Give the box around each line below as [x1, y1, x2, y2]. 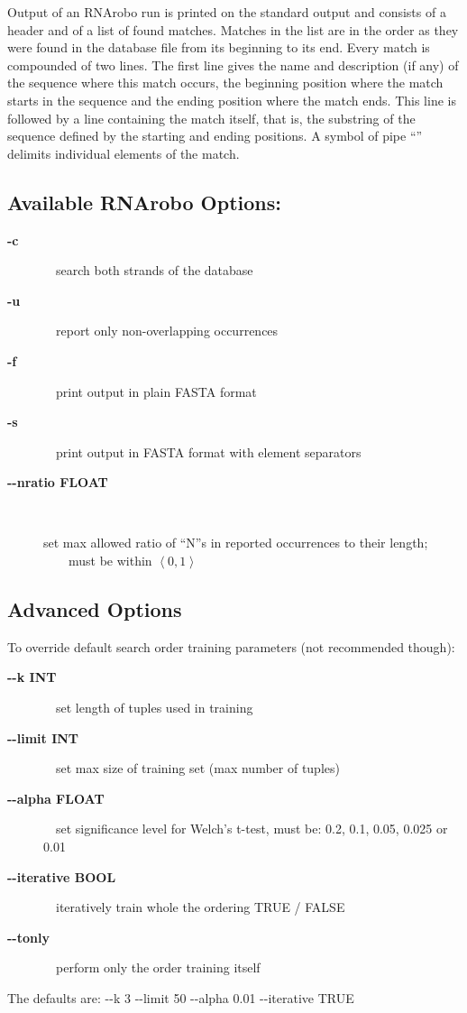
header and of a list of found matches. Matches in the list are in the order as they [7, 20, 459, 39]
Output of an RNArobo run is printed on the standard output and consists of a [7, 3, 446, 21]
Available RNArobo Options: [7, 188, 281, 216]
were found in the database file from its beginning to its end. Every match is [7, 38, 430, 57]
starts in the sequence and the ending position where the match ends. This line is [7, 90, 456, 109]
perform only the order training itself [55, 958, 261, 977]
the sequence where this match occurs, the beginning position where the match [7, 73, 444, 92]
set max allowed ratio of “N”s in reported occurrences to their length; [43, 533, 428, 552]
